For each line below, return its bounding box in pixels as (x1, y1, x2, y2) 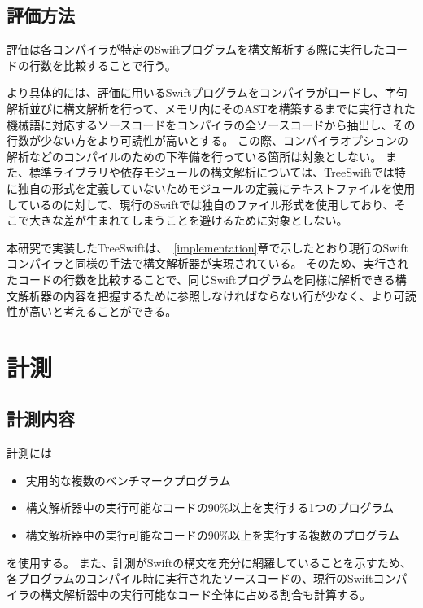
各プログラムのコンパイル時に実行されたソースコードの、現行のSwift (7, 570, 373, 587)
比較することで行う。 (63, 56, 177, 73)
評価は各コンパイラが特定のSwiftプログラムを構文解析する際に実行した (7, 41, 386, 58)
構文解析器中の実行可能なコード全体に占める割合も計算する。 (40, 585, 371, 602)
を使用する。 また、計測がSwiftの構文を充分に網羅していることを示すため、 (7, 553, 412, 571)
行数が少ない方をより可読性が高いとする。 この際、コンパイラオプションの (7, 132, 408, 149)
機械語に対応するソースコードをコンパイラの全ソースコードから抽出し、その (7, 116, 416, 133)
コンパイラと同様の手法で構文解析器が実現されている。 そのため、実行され (7, 255, 409, 272)
